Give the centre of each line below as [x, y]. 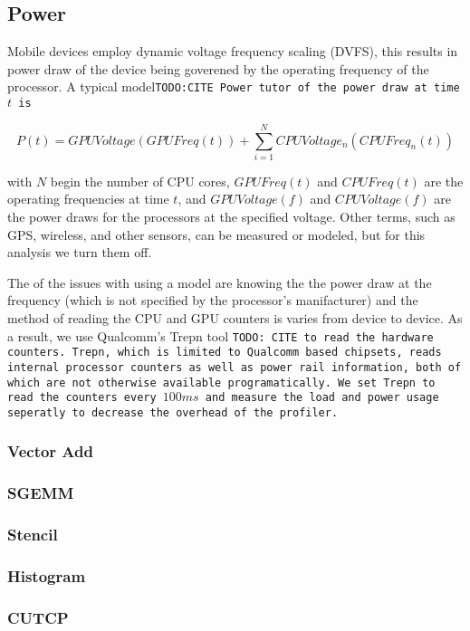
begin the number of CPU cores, [140, 181]
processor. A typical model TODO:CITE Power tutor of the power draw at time [234, 86]
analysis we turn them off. [80, 252]
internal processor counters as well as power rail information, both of [235, 367]
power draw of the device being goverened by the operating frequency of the [218, 68]
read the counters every [82, 398]
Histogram [47, 575]
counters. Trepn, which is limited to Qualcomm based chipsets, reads [225, 353]
